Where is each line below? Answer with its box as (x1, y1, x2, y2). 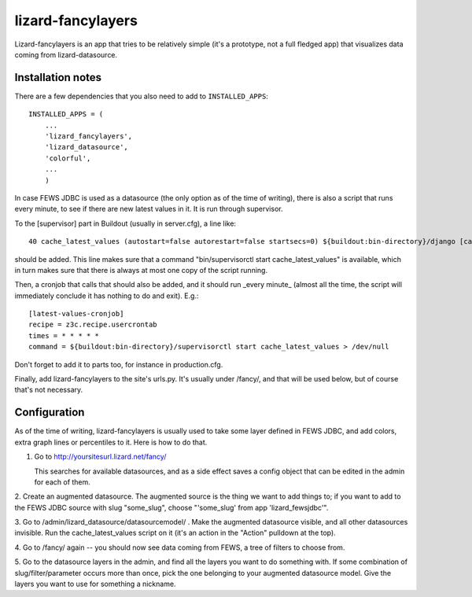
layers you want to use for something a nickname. (14, 579, 176, 589)
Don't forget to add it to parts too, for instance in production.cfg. (14, 359, 223, 369)
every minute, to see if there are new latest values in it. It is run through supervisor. (14, 205, 283, 214)
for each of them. (34, 477, 90, 487)
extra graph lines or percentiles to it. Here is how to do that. (14, 437, 208, 447)
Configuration (14, 406, 85, 419)
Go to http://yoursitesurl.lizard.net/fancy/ (34, 452, 167, 462)
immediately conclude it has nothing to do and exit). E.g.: (14, 291, 199, 300)
